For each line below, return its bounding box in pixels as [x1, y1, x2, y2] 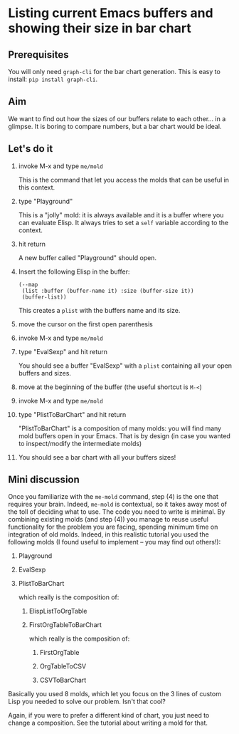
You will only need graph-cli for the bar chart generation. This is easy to [8, 68, 221, 76]
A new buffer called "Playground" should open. [18, 253, 157, 262]
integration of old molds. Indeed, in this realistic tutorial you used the [8, 530, 209, 539]
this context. [18, 183, 55, 192]
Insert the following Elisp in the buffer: [18, 267, 130, 276]
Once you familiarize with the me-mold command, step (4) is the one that [8, 492, 219, 501]
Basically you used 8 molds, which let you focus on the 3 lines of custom [8, 690, 221, 698]
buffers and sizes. [18, 368, 72, 377]
